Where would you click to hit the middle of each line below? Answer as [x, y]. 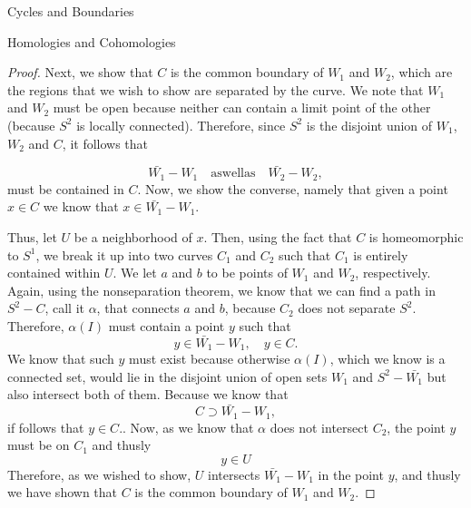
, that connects [138, 308]
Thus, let [32, 237]
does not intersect [319, 427]
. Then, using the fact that [278, 237]
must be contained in [66, 188]
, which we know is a [388, 359]
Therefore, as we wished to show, [99, 474]
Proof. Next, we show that [80, 72]
